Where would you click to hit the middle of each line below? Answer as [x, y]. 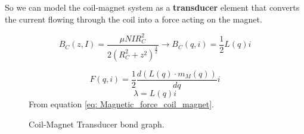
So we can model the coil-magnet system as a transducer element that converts [152, 7]
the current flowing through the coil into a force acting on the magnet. [134, 19]
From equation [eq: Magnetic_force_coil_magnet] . [122, 104]
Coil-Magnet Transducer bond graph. [97, 124]
